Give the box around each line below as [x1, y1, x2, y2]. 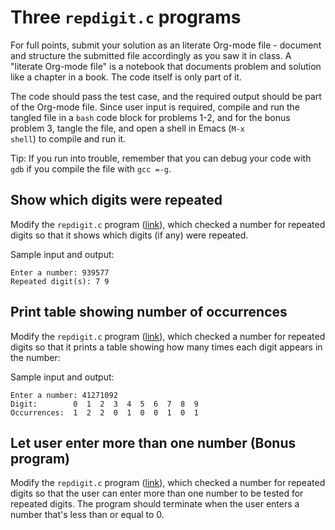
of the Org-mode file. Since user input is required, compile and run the [10, 101, 300, 113]
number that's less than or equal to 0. [10, 509, 165, 521]
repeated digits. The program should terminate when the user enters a [10, 498, 300, 510]
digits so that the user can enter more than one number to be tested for [10, 487, 304, 500]
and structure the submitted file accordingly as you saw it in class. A [10, 49, 292, 61]
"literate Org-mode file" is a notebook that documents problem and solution [10, 60, 322, 72]
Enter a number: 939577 [10, 267, 110, 278]
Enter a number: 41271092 [10, 390, 118, 400]
